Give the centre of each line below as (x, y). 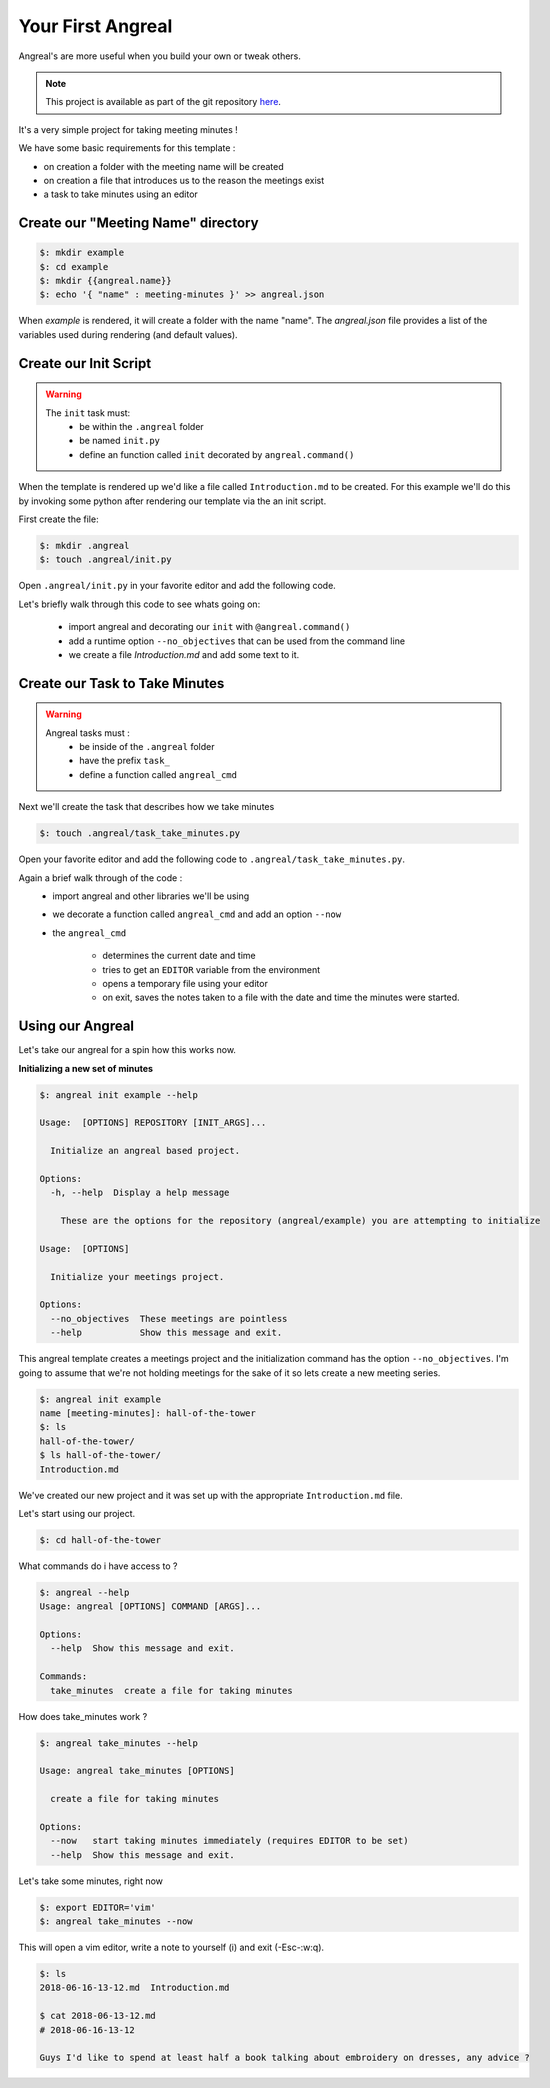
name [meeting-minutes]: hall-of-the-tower (148, 1413)
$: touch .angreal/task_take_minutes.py (139, 833)
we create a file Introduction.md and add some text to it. (184, 654)
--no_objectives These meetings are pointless (169, 1318)
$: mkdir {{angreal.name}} (105, 281)
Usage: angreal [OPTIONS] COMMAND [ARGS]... (150, 1606)
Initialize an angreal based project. (145, 1151)
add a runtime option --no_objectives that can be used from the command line (236, 641)
